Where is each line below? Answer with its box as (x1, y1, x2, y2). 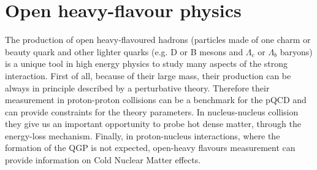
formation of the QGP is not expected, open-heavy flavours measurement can (5, 141, 296, 154)
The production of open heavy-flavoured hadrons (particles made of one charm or (5, 33, 311, 46)
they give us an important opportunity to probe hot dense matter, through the (5, 117, 302, 130)
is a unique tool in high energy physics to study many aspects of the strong (5, 57, 288, 70)
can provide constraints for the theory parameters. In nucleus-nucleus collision (5, 105, 299, 118)
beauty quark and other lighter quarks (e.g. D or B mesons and (5, 45, 243, 58)
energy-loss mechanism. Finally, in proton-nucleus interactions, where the (5, 129, 280, 142)
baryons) (280, 45, 313, 58)
